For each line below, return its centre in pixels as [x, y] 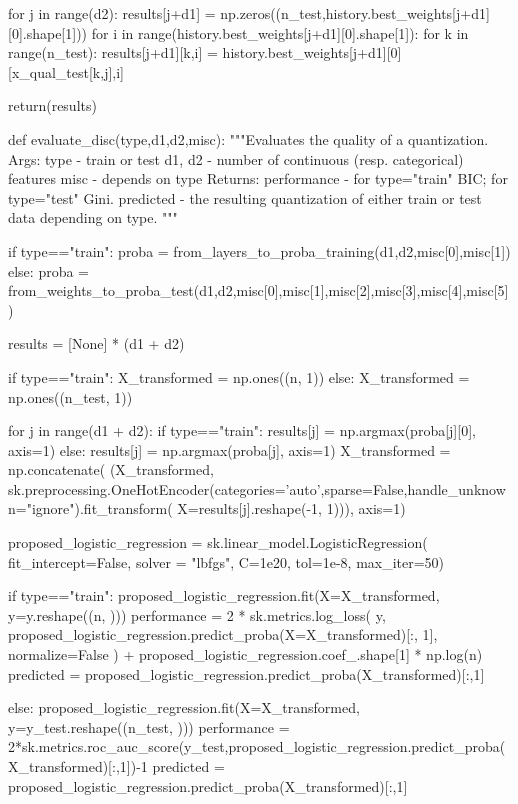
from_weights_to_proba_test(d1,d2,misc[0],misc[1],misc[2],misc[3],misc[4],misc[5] [258, 290]
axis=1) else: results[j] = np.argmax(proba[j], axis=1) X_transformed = [229, 449]
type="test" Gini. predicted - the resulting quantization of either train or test [245, 197]
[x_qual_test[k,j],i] [66, 71]
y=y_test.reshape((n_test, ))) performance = [149, 726]
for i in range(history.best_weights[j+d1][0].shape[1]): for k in [280, 32]
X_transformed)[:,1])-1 [78, 766]
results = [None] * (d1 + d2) [96, 343]
